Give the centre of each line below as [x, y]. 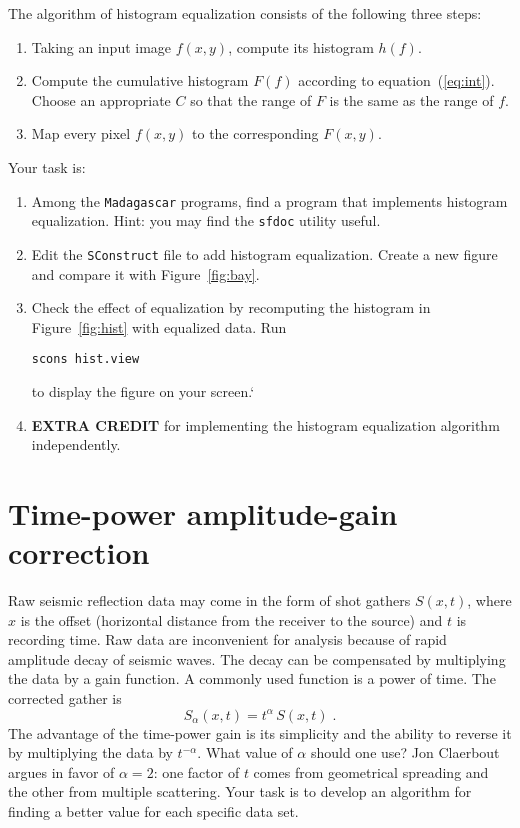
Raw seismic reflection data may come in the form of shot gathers [209, 600]
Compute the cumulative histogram [140, 80]
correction [79, 552]
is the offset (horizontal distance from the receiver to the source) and [231, 619]
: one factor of [196, 771]
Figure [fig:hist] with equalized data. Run [159, 326]
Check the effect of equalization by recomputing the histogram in [231, 307]
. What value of [245, 752]
